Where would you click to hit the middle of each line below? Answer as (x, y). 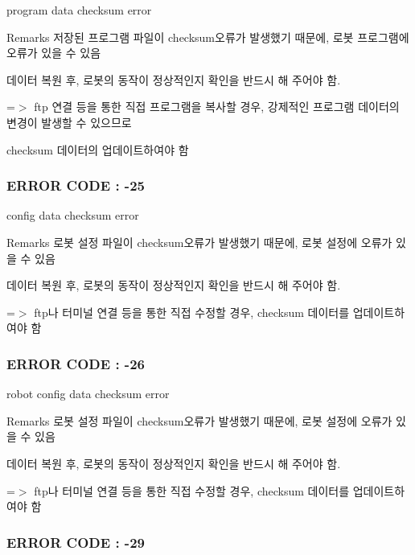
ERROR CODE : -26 (76, 363)
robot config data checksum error (88, 394)
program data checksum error (79, 10)
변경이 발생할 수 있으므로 (69, 122)
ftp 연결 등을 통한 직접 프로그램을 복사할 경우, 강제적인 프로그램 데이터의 (217, 107)
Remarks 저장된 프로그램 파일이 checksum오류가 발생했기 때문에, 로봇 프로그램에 (208, 37)
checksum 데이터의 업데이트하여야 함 (98, 149)
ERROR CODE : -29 (76, 542)
